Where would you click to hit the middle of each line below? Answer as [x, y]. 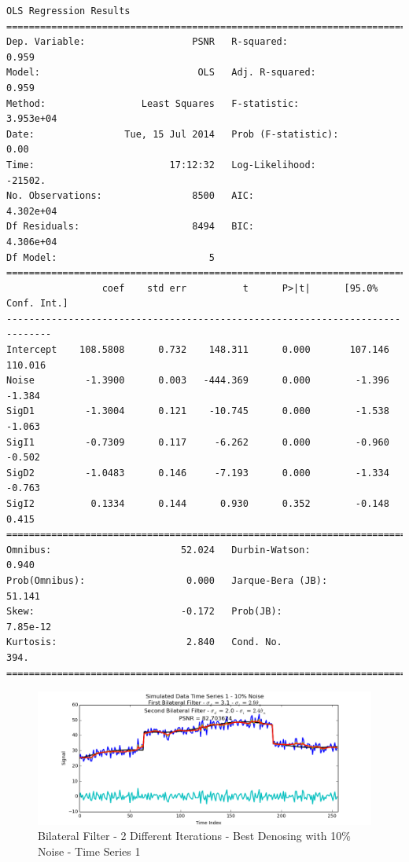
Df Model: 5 [111, 257]
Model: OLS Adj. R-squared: [161, 73]
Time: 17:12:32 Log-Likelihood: [161, 165]
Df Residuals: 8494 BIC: [130, 227]
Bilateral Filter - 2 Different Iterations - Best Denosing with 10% [194, 836]
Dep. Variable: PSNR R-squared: [147, 42]
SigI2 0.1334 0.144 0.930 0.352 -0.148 [198, 504]
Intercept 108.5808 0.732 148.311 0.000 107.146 [198, 350]
